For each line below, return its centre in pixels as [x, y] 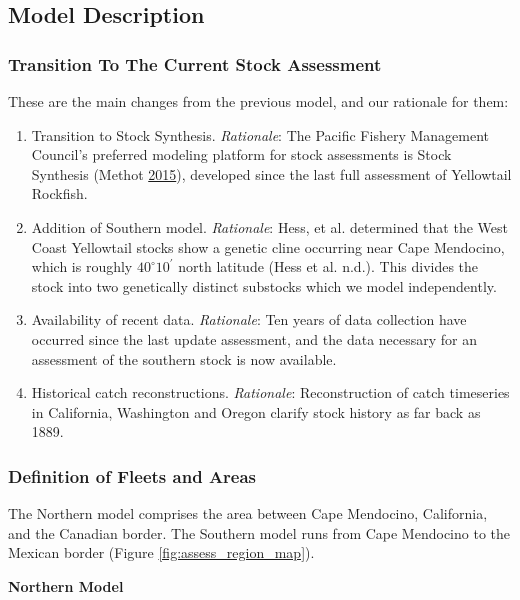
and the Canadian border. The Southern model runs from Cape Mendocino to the [259, 532]
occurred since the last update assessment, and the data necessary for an [254, 338]
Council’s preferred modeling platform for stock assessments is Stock [241, 154]
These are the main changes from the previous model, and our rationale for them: [258, 101]
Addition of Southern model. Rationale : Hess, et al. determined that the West [269, 226]
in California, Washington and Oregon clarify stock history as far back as [256, 411]
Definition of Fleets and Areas [132, 475]
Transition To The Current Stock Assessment [195, 63]
